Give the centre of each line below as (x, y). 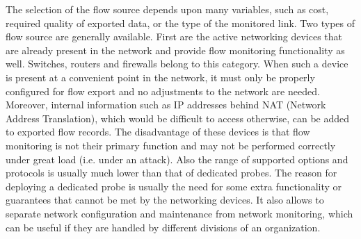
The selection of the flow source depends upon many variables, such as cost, (167, 9)
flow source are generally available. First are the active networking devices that (174, 36)
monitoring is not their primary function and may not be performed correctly (171, 145)
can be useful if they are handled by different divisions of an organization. (163, 227)
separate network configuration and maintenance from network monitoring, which (179, 213)
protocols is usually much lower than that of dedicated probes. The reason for (171, 173)
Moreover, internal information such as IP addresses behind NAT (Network (166, 105)
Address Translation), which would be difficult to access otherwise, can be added (178, 118)
